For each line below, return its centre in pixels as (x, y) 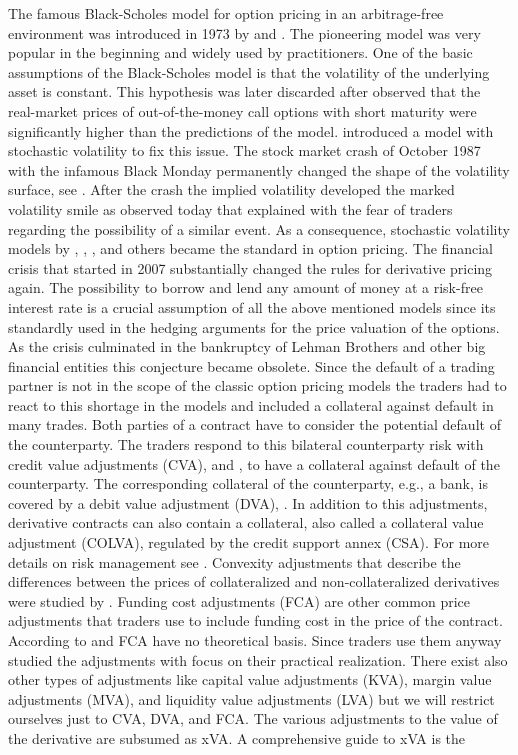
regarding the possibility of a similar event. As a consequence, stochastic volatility (259, 228)
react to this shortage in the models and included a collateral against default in (251, 404)
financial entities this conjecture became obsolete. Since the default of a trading (251, 365)
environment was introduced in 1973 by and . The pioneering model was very (244, 32)
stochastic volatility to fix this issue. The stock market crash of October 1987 (244, 150)
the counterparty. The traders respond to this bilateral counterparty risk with (246, 444)
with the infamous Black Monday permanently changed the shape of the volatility (259, 169)
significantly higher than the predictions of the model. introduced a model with (251, 130)
